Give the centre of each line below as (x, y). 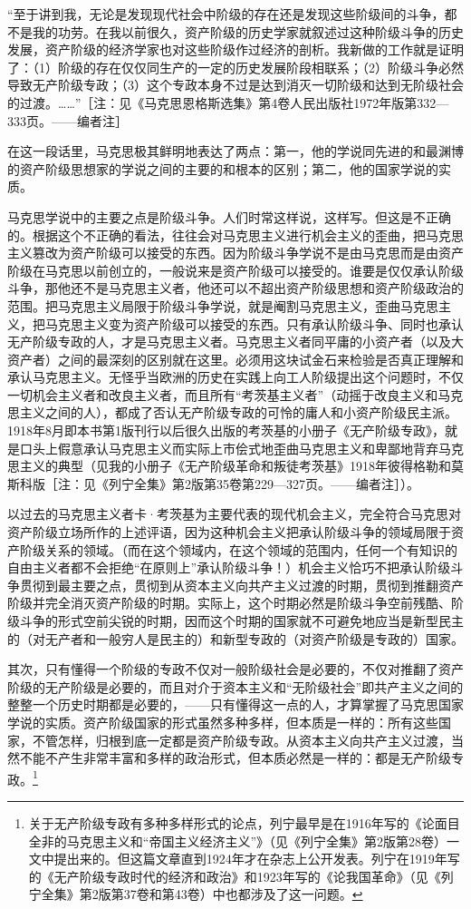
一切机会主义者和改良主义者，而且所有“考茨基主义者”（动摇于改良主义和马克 (235, 394)
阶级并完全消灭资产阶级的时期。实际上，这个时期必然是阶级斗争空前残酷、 (229, 603)
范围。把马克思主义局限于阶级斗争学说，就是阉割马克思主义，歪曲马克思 (223, 305)
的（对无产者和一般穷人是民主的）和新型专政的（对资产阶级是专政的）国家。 (235, 638)
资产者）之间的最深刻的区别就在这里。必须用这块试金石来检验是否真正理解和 (235, 359)
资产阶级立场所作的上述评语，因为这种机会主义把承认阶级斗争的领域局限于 (229, 532)
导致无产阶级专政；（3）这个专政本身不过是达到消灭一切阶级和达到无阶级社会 (235, 85)
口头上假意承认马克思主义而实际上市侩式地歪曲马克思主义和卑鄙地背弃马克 (241, 448)
